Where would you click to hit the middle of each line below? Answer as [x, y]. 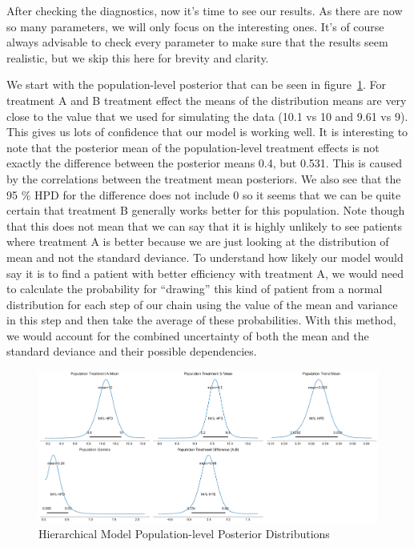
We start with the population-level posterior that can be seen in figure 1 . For [196, 84]
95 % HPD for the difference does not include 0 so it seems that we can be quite [204, 194]
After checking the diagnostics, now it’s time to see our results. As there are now [205, 10]
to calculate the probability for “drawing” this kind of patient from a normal [195, 289]
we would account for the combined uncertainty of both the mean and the [188, 335]
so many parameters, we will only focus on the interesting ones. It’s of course [195, 26]
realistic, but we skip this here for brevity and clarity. [138, 57]
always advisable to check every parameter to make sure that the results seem [197, 42]
